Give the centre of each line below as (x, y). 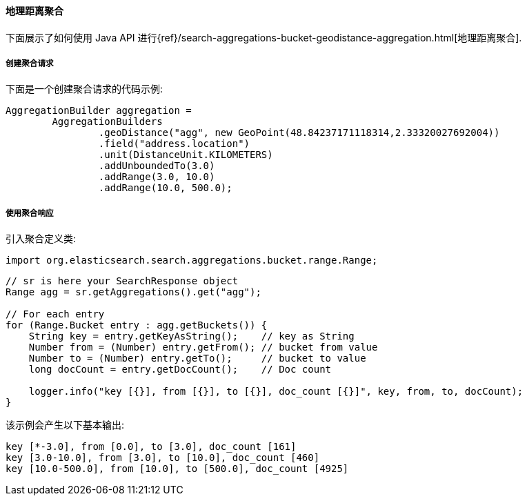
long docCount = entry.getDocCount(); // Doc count (180, 370)
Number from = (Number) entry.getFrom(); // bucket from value (203, 347)
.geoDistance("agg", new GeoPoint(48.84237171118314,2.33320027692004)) (299, 133)
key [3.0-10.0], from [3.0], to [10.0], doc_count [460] (163, 458)
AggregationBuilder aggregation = (99, 111)
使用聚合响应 (30, 213)
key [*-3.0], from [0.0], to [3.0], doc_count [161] (151, 447)
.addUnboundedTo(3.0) (157, 166)
